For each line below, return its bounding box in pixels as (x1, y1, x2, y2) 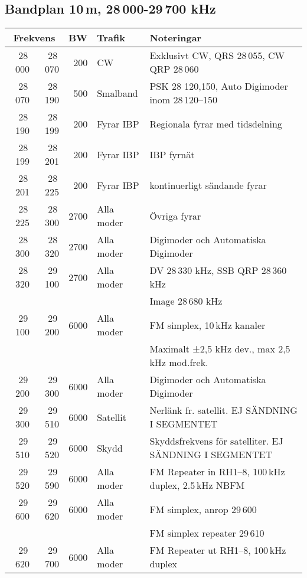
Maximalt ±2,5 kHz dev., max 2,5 (149, 342, 290, 356)
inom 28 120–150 (149, 93, 218, 107)
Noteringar (149, 31, 202, 45)
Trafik (97, 31, 125, 45)
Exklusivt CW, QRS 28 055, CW (149, 48, 285, 63)
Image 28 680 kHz (149, 294, 223, 308)
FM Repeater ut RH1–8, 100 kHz (149, 543, 286, 557)
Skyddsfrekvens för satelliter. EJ (149, 434, 283, 448)
